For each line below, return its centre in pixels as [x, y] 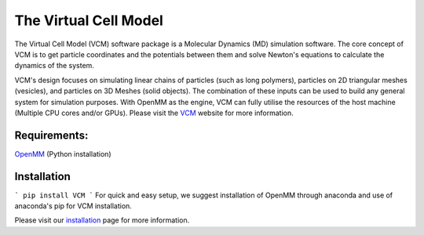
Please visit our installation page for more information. [102, 220]
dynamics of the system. [54, 66]
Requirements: [51, 135]
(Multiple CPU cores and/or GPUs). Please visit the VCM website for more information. [154, 113]
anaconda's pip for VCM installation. [73, 206]
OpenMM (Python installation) [63, 154]
